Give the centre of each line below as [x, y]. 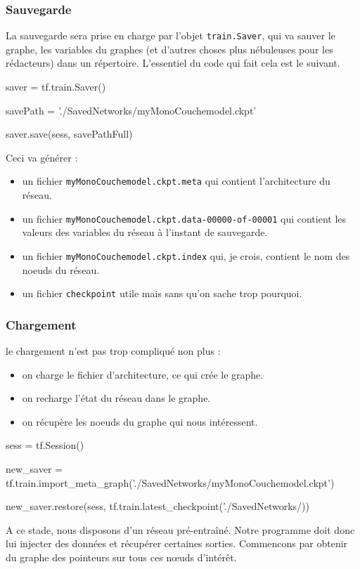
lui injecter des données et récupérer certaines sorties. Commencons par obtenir [177, 543]
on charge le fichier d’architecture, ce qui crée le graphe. [143, 374]
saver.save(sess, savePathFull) [69, 134]
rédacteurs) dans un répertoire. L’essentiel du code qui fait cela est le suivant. [173, 63]
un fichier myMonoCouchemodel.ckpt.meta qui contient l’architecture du [176, 181]
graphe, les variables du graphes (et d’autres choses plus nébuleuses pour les [169, 49]
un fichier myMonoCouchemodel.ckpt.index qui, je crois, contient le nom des [186, 255]
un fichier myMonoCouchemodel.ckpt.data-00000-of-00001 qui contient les [184, 218]
